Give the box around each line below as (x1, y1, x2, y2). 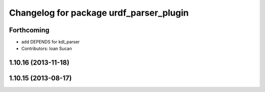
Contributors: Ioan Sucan (21, 46, 72, 51)
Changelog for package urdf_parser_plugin (9, 7, 189, 18)
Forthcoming (9, 26, 50, 34)
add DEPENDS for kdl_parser (21, 39, 80, 45)
